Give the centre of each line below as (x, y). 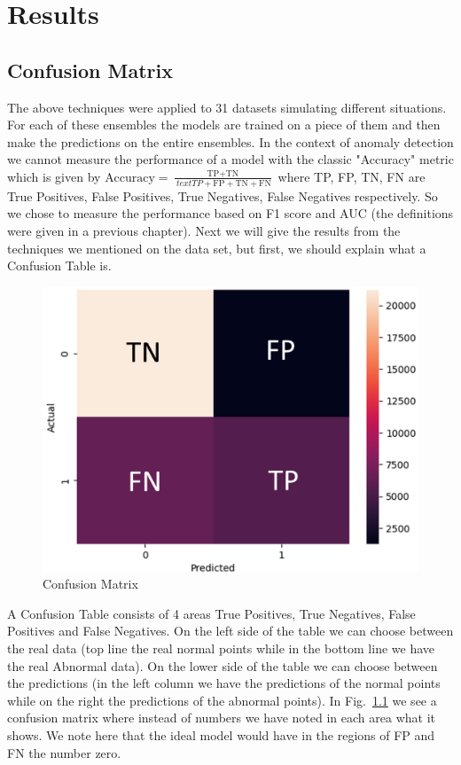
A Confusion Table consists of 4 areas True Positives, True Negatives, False (211, 613)
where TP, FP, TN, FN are (352, 176)
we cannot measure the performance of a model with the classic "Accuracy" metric (230, 159)
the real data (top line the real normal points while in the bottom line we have (221, 648)
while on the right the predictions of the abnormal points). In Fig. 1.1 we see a (222, 700)
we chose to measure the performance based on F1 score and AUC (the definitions (230, 213)
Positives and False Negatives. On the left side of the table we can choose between (230, 631)
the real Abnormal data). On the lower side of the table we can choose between (223, 665)
